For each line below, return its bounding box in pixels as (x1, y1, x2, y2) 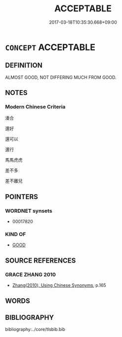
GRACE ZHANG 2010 (5, 271, 56, 278)
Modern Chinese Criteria (5, 103, 66, 110)
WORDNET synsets (5, 207, 53, 214)
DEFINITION (5, 61, 43, 69)
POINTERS (5, 193, 39, 201)
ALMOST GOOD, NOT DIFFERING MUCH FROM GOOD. (5, 74, 117, 80)
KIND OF (5, 231, 26, 238)
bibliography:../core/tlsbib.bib (5, 326, 66, 333)
